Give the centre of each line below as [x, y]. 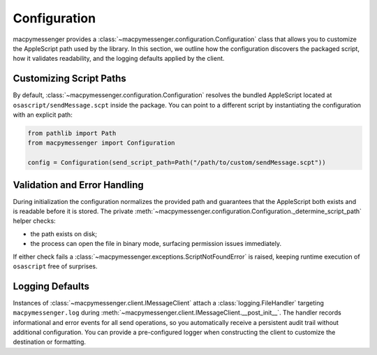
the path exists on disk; [64, 233]
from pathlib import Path [72, 133]
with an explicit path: [43, 115]
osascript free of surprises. [55, 266]
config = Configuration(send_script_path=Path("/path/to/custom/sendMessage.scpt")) [177, 163]
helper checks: [34, 221]
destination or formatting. [50, 342]
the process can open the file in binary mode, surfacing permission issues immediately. [156, 244]
